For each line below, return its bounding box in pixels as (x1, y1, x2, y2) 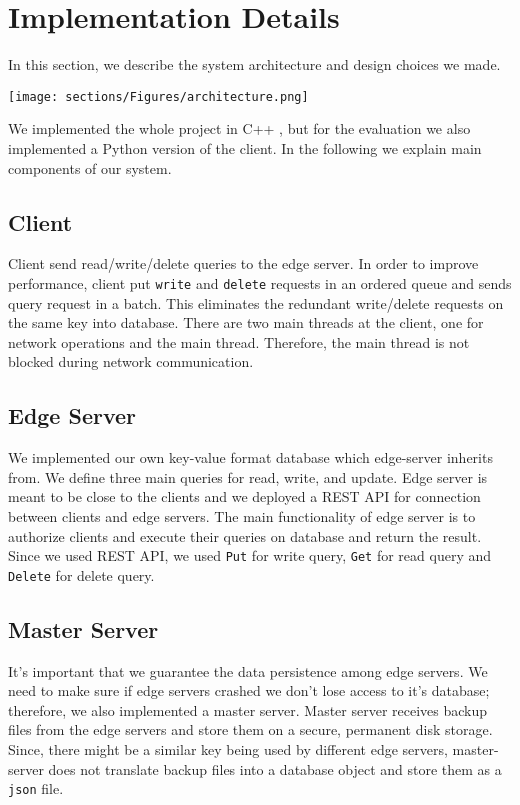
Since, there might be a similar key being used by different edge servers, (8, 739, 448, 760)
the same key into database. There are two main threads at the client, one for (8, 312, 484, 333)
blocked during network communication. (8, 351, 254, 372)
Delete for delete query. (8, 564, 155, 585)
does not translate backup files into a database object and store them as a (48, 758, 502, 779)
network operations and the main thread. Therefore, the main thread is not (8, 331, 470, 352)
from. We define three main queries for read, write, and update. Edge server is (8, 466, 488, 487)
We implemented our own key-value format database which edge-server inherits (8, 447, 493, 468)
